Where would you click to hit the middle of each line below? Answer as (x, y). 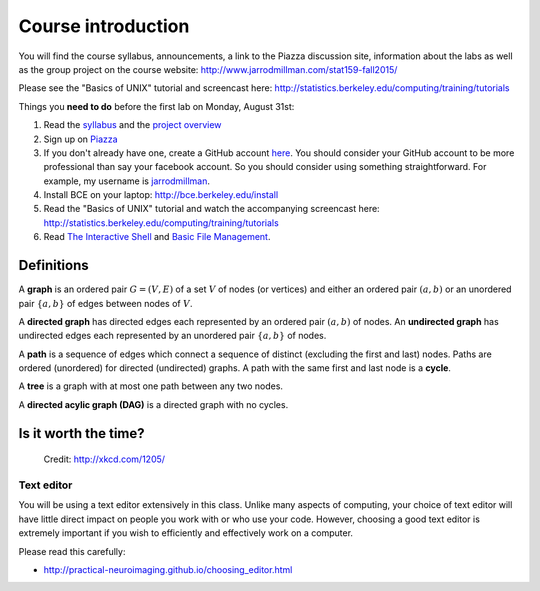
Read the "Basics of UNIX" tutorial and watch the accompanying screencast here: (211, 209)
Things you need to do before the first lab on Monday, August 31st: (156, 106)
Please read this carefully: (72, 551)
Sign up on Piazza (81, 139)
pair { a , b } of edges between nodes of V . (105, 303)
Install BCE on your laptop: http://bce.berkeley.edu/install (161, 195)
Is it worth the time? (81, 433)
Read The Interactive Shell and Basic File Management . (157, 237)
